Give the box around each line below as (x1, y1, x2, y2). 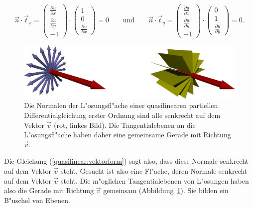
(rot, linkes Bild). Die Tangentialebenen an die (53, 119, 196, 130)
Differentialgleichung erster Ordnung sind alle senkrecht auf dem (24, 110, 221, 120)
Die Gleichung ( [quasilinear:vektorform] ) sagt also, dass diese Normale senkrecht (4, 156, 249, 166)
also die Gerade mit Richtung (4, 185, 94, 196)
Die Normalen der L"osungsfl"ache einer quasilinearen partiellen (24, 100, 218, 110)
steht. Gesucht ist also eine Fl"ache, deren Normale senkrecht (61, 166, 248, 176)
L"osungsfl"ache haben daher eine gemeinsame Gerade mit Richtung (24, 129, 231, 140)
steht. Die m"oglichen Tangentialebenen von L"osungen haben (61, 175, 249, 186)
